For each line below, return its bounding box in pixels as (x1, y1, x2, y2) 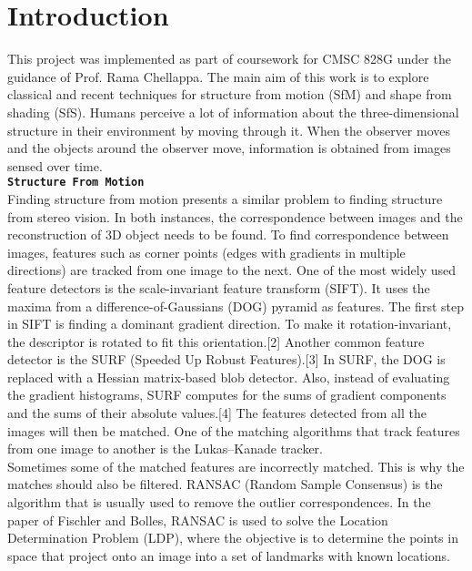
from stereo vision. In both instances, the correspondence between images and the (7, 207, 463, 226)
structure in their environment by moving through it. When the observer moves (7, 120, 451, 139)
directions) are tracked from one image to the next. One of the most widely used (7, 260, 457, 280)
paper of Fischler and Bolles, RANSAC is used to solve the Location (7, 510, 388, 529)
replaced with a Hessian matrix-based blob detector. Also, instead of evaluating (7, 367, 450, 386)
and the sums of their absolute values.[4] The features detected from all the (7, 403, 427, 423)
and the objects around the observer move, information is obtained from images (7, 138, 451, 158)
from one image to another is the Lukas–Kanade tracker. (7, 439, 323, 458)
